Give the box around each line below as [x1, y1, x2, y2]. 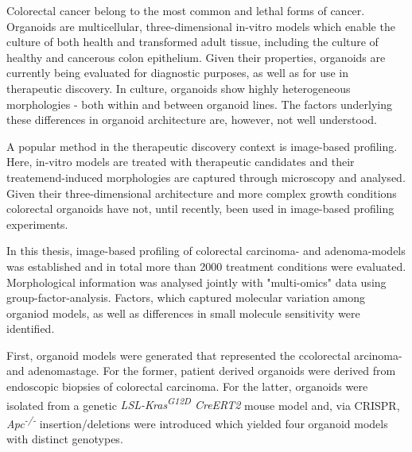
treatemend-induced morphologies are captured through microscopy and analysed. [6, 168, 406, 185]
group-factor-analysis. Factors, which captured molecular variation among [6, 289, 366, 306]
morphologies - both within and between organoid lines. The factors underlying [6, 95, 392, 112]
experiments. [6, 215, 68, 232]
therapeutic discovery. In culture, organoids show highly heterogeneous [6, 79, 351, 96]
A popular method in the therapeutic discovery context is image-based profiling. [6, 137, 398, 154]
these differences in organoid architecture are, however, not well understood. [6, 111, 377, 128]
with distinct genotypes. [6, 431, 123, 447]
